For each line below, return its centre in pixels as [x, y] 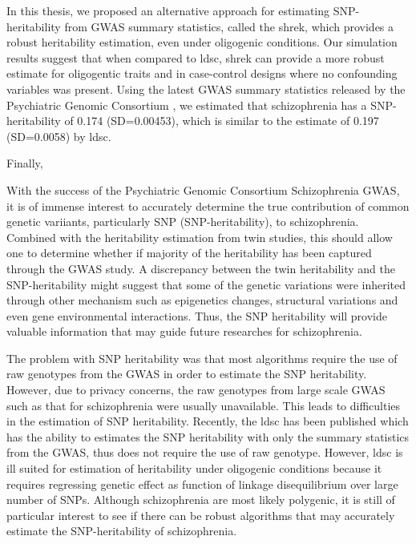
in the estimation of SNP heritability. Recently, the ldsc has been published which [208, 421]
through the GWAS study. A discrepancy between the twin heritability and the [201, 268]
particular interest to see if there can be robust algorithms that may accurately [201, 515]
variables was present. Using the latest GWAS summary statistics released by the [206, 89]
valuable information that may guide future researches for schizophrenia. [184, 331]
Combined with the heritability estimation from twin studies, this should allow [200, 237]
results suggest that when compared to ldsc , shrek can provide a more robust [196, 57]
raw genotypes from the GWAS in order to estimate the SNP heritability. [187, 374]
